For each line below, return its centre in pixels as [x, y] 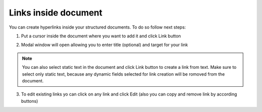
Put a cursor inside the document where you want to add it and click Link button [101, 36]
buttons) [30, 101]
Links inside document [56, 13]
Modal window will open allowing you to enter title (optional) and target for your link [105, 45]
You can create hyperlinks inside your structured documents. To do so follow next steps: [98, 27]
